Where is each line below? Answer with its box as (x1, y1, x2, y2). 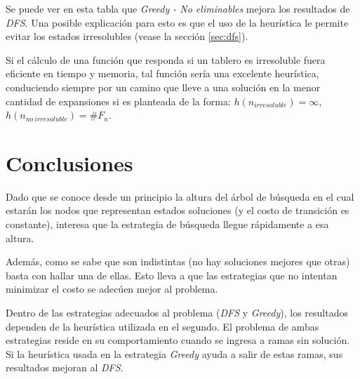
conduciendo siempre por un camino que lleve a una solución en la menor (6, 79, 321, 94)
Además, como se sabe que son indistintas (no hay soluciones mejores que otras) (6, 254, 350, 269)
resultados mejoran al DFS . (6, 360, 124, 375)
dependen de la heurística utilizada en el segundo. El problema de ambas (6, 319, 319, 333)
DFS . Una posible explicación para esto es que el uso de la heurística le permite (6, 15, 349, 29)
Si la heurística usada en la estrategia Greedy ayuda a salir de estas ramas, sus (6, 346, 343, 361)
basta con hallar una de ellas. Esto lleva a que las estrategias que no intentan (6, 267, 338, 282)
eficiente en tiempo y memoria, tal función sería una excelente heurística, (6, 66, 319, 81)
